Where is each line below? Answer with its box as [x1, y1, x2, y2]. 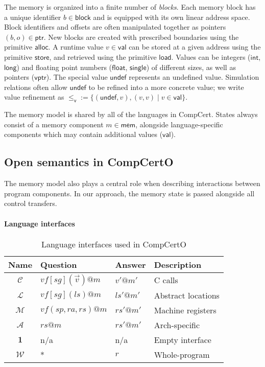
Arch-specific [154, 318, 200, 331]
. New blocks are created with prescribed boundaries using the [43, 31, 239, 42]
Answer [115, 258, 146, 270]
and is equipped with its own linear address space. [93, 11, 250, 22]
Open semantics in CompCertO [4, 154, 174, 170]
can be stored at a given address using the [129, 41, 261, 52]
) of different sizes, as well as [146, 61, 236, 72]
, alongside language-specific [135, 119, 223, 129]
